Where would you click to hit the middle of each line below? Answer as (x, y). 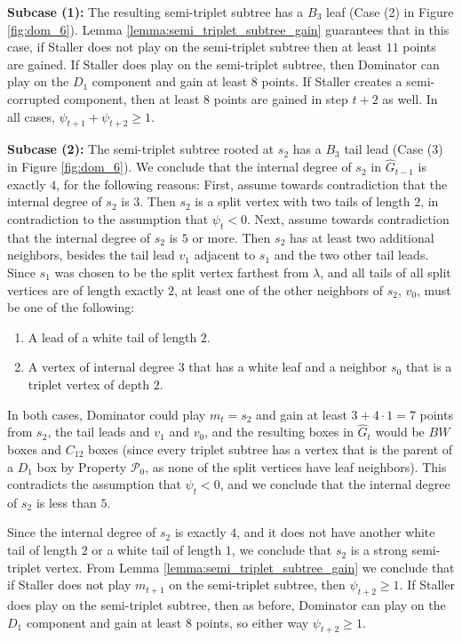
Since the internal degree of (82, 532)
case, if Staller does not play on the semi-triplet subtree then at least (195, 47)
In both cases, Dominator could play (107, 414)
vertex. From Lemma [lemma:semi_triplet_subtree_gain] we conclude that (250, 567)
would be (400, 432)
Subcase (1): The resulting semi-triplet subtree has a (155, 12)
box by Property (82, 466)
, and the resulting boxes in (279, 432)
